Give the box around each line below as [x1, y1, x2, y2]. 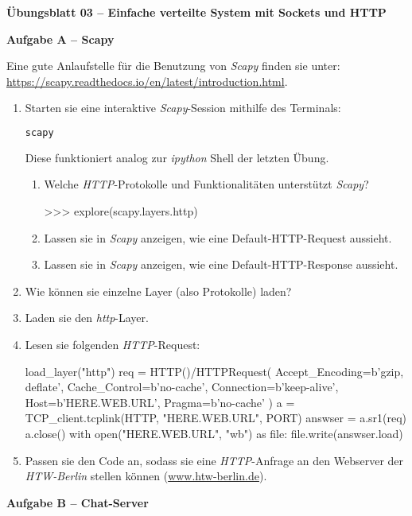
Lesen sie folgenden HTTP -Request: [25, 336, 200, 352]
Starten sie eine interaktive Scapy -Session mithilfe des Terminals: [25, 99, 341, 116]
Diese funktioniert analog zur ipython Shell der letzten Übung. [25, 149, 329, 165]
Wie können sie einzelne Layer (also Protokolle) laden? [25, 282, 292, 299]
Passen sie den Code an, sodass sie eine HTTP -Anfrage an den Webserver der [25, 452, 404, 468]
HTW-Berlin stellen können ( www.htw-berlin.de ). [25, 468, 267, 484]
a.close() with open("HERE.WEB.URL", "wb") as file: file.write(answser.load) [25, 425, 403, 441]
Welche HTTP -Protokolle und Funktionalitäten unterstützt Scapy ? [44, 176, 369, 192]
